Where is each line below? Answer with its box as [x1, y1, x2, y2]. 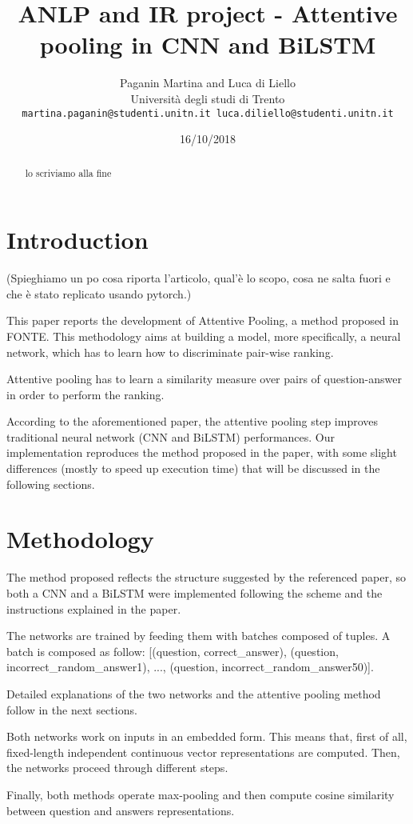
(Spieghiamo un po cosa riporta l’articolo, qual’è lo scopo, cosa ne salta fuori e [6, 270, 391, 286]
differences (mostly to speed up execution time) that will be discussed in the [6, 460, 380, 477]
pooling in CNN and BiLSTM [39, 28, 376, 61]
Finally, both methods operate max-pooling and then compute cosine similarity [6, 786, 395, 802]
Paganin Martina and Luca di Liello [120, 74, 296, 91]
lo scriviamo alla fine [25, 166, 112, 179]
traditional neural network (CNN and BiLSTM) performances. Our [6, 428, 336, 445]
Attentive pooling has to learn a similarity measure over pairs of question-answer [6, 370, 402, 387]
